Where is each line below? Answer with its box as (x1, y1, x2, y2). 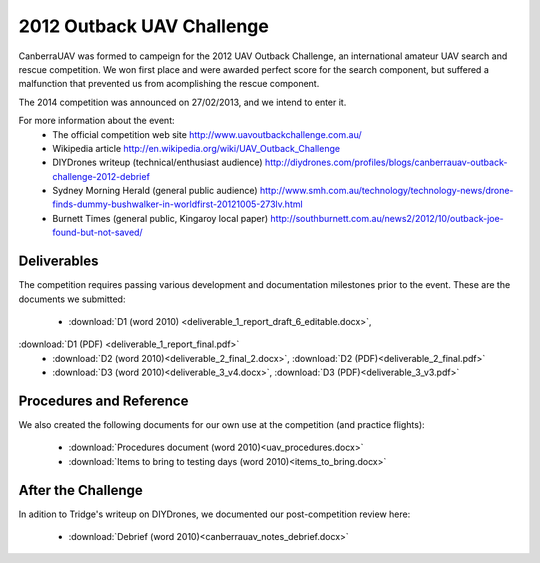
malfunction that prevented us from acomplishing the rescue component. (18, 78, 320, 90)
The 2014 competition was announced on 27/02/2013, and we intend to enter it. (18, 96, 347, 108)
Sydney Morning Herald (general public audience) (52, 185, 259, 197)
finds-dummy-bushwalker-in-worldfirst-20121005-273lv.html (52, 198, 304, 210)
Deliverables (18, 253, 99, 270)
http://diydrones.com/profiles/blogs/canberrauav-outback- (265, 156, 508, 169)
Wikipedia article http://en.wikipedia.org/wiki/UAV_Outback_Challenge (52, 142, 340, 154)
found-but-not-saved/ (52, 226, 144, 239)
